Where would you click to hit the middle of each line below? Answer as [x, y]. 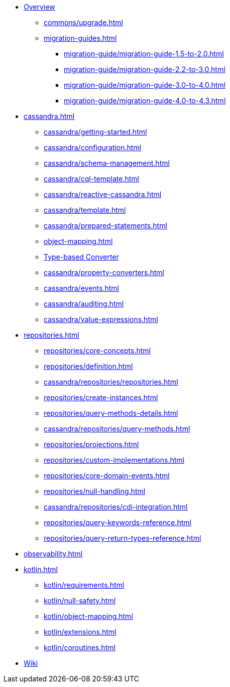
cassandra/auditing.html [84, 304]
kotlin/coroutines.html [80, 647]
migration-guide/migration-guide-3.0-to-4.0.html [145, 85]
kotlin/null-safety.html [80, 601]
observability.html [53, 554]
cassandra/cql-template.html [91, 179]
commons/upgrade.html [83, 22]
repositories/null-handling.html [95, 491]
